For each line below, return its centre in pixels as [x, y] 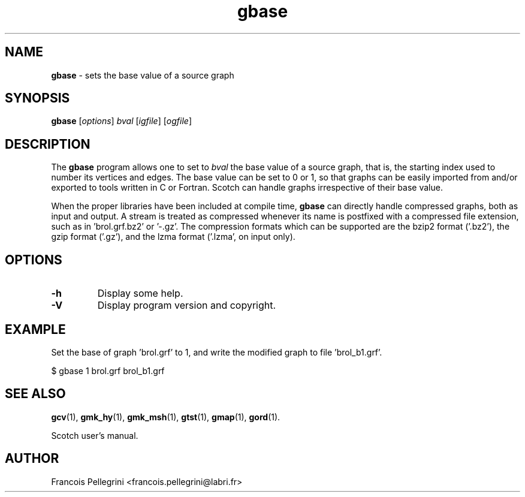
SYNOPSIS [37, 98]
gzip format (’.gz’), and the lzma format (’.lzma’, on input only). [173, 237]
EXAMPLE [35, 329]
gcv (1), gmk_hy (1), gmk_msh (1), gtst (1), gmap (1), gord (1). [166, 417]
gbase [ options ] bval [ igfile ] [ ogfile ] [121, 121]
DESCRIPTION [48, 144]
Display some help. [140, 293]
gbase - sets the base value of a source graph [143, 75]
